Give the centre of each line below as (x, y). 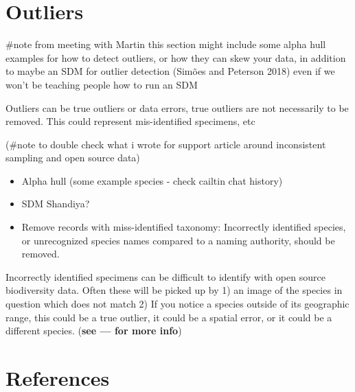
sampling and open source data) (73, 158)
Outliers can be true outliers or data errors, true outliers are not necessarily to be (177, 107)
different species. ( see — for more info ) (94, 331)
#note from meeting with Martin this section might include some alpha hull (166, 44)
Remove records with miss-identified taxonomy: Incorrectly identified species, (184, 227)
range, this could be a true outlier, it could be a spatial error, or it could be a (169, 317)
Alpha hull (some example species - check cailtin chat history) (152, 180)
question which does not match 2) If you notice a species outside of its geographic (177, 304)
